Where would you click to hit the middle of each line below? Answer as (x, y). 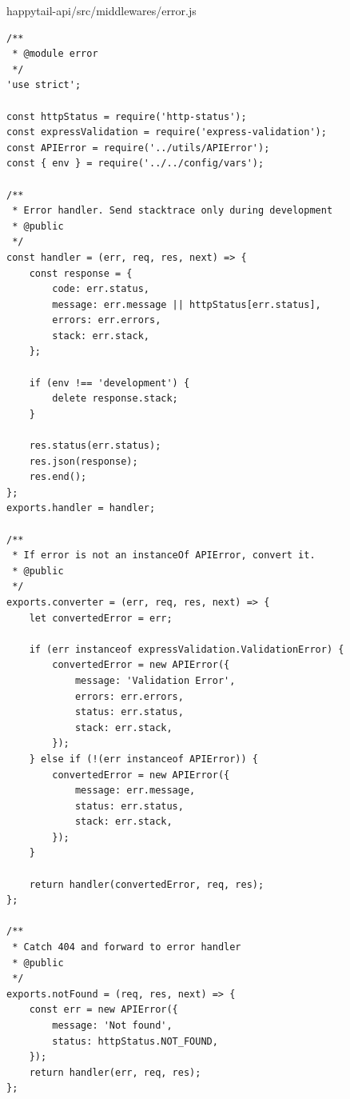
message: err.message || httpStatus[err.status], (187, 304)
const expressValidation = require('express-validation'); (167, 132)
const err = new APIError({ (103, 1010)
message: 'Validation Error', (155, 680)
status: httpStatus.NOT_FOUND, (135, 1041)
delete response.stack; (115, 399)
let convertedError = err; (101, 618)
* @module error (55, 54)
